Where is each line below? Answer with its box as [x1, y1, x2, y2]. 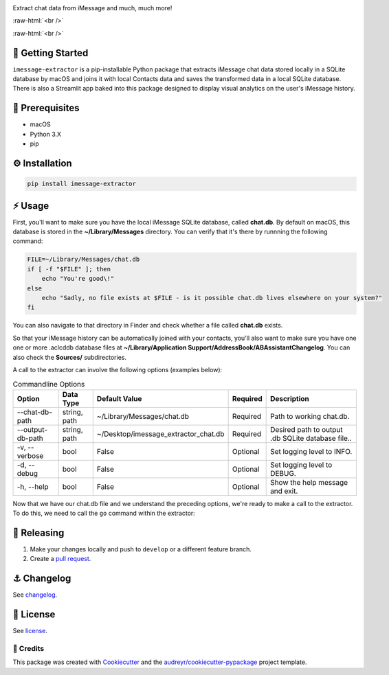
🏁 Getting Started [12, 47, 89, 58]
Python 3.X [30, 130, 62, 138]
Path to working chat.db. [270, 411, 350, 421]
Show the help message [270, 477, 348, 487]
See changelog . [12, 591, 58, 599]
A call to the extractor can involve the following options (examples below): [12, 365, 223, 374]
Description [270, 393, 309, 403]
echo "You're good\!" [41, 275, 115, 283]
